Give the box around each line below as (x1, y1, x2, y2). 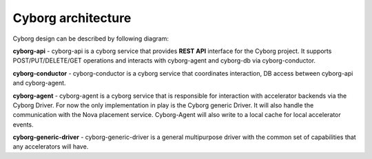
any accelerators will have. (12, 142, 89, 151)
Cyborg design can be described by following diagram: (12, 34, 169, 43)
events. (12, 120, 34, 129)
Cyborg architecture (12, 10, 132, 25)
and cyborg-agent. (12, 79, 66, 87)
